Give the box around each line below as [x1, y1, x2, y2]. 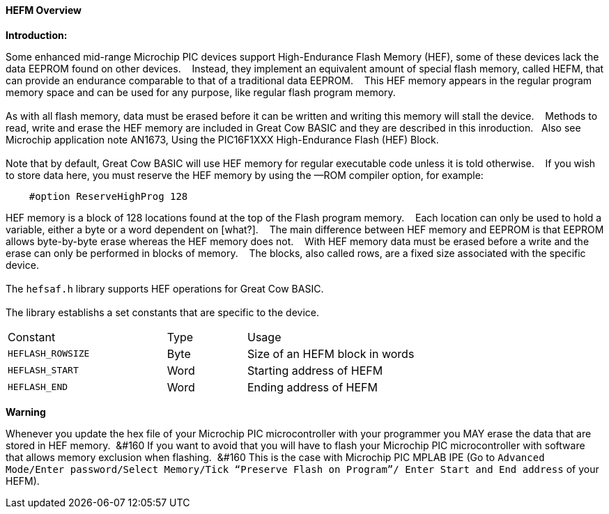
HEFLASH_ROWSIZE [8, 348, 90, 359]
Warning [6, 405, 46, 418]
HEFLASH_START [8, 365, 79, 376]
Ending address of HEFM [247, 380, 378, 394]
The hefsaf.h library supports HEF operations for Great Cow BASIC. [6, 282, 324, 295]
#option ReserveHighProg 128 [29, 190, 188, 202]
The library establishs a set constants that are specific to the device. [6, 306, 319, 318]
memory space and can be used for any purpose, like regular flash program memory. [6, 86, 396, 98]
